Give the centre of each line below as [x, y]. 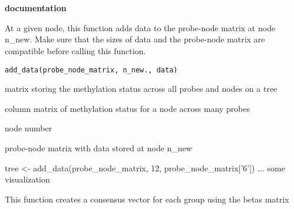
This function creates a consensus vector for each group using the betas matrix [147, 199]
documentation [36, 8]
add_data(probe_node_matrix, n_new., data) [91, 70]
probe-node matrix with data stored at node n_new [98, 148]
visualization [27, 179]
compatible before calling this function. [75, 50]
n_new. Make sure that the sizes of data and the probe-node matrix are [135, 39]
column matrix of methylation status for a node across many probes [128, 108]
